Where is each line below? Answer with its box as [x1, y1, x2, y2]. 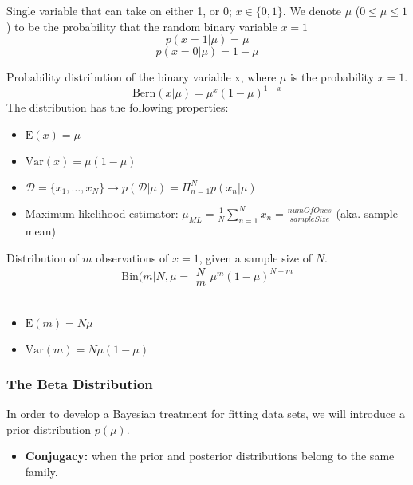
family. [25, 463, 58, 480]
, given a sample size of [199, 249, 313, 266]
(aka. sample [336, 204, 398, 221]
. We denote [282, 2, 341, 18]
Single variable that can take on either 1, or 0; [6, 2, 232, 18]
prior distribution [6, 420, 92, 437]
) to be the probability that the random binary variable [6, 18, 277, 34]
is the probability [289, 69, 375, 85]
